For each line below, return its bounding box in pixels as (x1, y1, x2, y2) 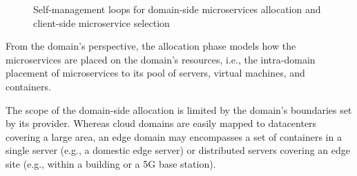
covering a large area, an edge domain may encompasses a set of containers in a (6, 129, 342, 144)
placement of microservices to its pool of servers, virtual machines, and (6, 66, 305, 80)
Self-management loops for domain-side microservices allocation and (33, 2, 321, 16)
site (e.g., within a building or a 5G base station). (6, 156, 216, 170)
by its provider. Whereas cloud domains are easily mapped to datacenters (6, 116, 317, 130)
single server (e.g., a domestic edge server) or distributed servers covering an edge (6, 143, 350, 157)
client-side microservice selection (33, 15, 170, 30)
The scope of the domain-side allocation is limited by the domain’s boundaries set (6, 102, 352, 117)
